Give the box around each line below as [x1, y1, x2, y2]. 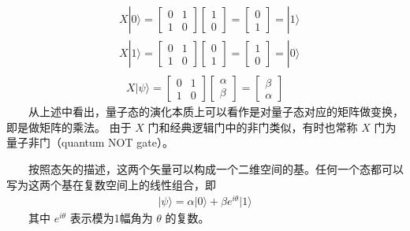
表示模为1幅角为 [69, 210, 153, 226]
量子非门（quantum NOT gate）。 [6, 134, 173, 151]
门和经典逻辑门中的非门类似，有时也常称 [147, 118, 358, 135]
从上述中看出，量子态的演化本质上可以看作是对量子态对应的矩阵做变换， [28, 103, 404, 120]
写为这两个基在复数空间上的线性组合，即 [6, 176, 216, 192]
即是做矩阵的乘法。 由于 [6, 118, 132, 135]
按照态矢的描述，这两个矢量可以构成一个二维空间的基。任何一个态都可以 [28, 160, 404, 177]
